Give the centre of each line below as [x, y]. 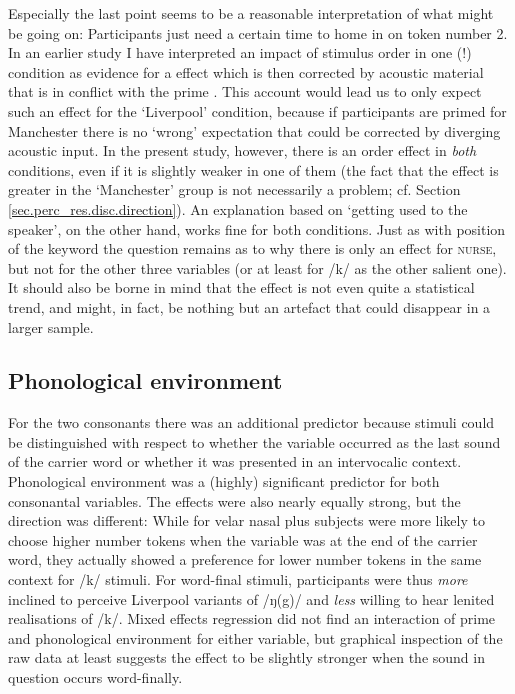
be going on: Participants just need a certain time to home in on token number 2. [258, 32]
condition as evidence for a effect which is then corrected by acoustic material [246, 71]
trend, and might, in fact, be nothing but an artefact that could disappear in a [249, 306]
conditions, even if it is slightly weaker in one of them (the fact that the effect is [253, 169]
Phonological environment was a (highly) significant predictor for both [224, 481]
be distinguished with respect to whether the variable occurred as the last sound [254, 441]
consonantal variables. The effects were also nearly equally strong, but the [234, 500]
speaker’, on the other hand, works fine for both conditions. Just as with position [257, 228]
